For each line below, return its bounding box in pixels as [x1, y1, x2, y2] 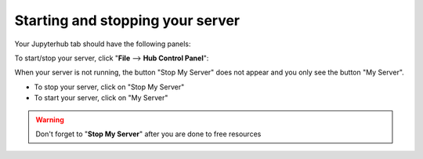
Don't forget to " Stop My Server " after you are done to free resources [35, 129, 262, 139]
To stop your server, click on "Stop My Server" [34, 82, 185, 92]
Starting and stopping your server [14, 12, 240, 29]
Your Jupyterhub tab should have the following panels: [14, 39, 191, 49]
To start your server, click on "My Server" [34, 93, 168, 103]
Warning [35, 114, 64, 125]
